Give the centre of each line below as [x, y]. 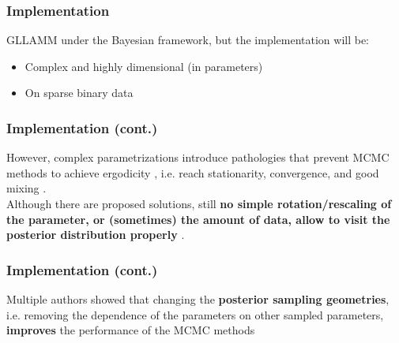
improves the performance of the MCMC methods [131, 330]
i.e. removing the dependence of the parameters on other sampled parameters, [195, 314]
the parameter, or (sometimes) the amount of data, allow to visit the [198, 219]
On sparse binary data [79, 93]
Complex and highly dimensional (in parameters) [144, 66]
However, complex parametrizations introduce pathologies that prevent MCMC [198, 157]
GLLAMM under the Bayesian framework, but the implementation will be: [188, 40]
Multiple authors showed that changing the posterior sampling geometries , [198, 299]
